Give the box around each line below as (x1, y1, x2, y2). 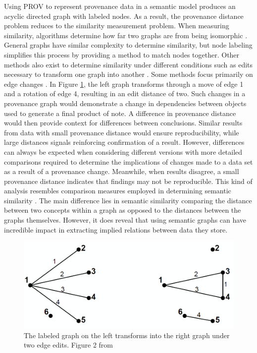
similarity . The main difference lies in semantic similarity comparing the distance (4, 195, 252, 205)
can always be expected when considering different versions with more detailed (4, 146, 243, 157)
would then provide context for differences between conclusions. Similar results (4, 118, 243, 128)
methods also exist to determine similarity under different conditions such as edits (4, 59, 253, 69)
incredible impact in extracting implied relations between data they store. (4, 224, 228, 235)
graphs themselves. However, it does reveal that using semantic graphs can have (4, 215, 247, 225)
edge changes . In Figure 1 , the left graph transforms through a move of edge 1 (4, 78, 244, 89)
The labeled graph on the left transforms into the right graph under (24, 330, 230, 340)
